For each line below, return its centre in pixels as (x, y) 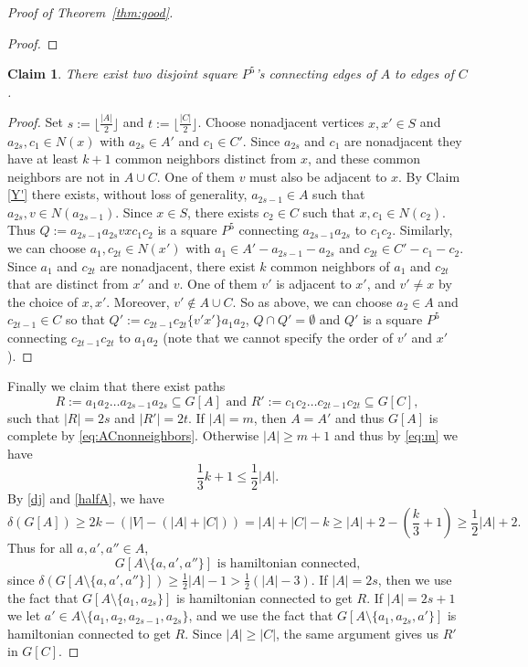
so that (85, 319)
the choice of (42, 301)
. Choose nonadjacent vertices (281, 122)
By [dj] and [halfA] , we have (86, 498)
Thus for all (40, 548)
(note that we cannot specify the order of (278, 338)
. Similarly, (422, 230)
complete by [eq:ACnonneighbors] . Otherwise (133, 435)
